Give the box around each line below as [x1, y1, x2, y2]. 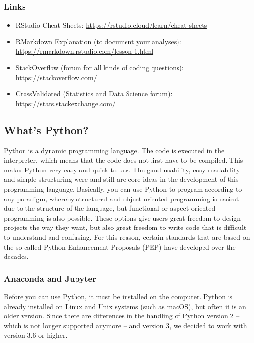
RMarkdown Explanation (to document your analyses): [15, 36, 181, 46]
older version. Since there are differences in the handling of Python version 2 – [4, 311, 240, 321]
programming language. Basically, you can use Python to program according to [4, 183, 242, 194]
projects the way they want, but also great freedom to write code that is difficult [4, 222, 247, 232]
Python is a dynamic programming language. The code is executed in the [4, 145, 225, 155]
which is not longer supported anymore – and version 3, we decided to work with [4, 320, 247, 330]
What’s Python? [4, 122, 89, 137]
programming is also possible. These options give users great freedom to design [4, 212, 241, 223]
